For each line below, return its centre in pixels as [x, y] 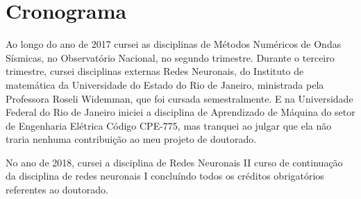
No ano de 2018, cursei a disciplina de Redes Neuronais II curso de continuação [174, 162]
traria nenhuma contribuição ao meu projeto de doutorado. [131, 139]
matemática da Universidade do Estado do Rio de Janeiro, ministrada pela [165, 84]
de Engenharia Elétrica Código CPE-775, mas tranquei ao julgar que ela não [169, 125]
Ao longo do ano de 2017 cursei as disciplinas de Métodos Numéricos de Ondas [174, 44]
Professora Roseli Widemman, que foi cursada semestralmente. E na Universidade [179, 98]
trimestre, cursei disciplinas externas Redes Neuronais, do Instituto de [155, 71]
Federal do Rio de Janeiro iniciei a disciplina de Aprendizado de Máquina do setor [180, 112]
